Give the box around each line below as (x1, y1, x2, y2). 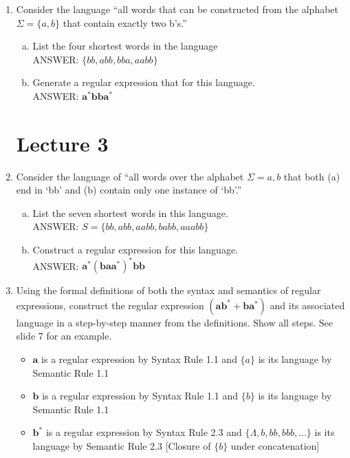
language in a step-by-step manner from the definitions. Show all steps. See (16, 315, 333, 329)
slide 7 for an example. (16, 329, 112, 343)
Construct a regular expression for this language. (32, 242, 239, 257)
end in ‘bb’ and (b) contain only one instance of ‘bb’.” (16, 183, 242, 197)
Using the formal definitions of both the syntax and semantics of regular (16, 283, 321, 298)
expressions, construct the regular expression (16, 298, 204, 312)
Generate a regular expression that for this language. (32, 75, 255, 90)
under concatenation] (230, 438, 320, 452)
